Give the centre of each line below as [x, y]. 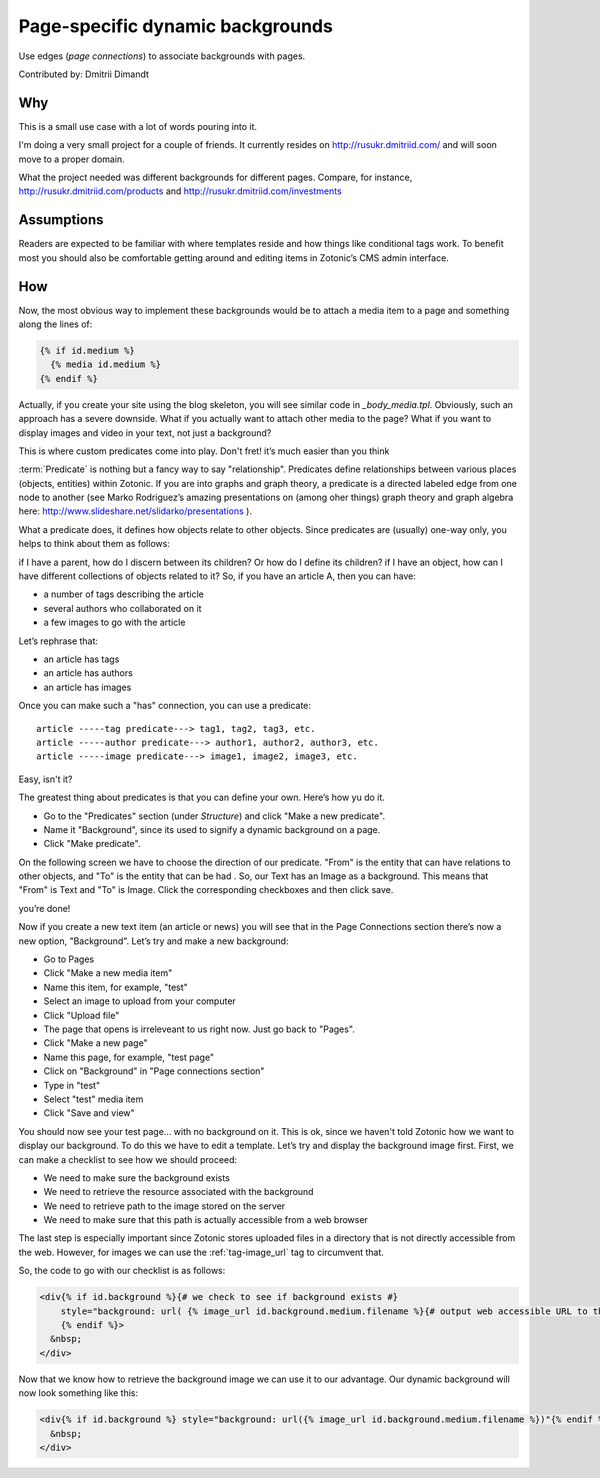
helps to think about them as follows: [94, 544]
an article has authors [88, 673]
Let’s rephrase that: [58, 641]
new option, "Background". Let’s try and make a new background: [153, 941]
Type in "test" [71, 1085]
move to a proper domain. [71, 159]
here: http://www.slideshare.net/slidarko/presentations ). [135, 511]
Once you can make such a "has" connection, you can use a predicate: [165, 706]
